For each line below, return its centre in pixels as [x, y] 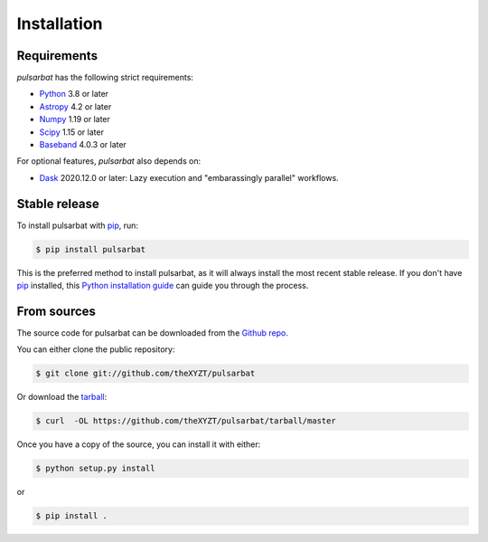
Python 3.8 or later [74, 94]
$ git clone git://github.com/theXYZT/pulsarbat [145, 374]
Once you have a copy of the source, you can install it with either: [139, 444]
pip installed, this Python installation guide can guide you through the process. [163, 286]
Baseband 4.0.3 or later [83, 145]
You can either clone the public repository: [96, 349]
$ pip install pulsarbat [91, 249]
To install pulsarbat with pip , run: [78, 225]
